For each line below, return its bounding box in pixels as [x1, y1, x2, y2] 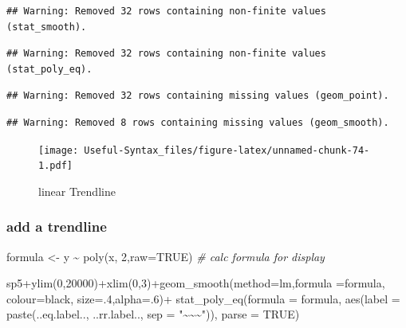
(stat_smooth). [6, 21, 87, 33]
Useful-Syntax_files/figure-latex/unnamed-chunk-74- [84, 144, 370, 156]
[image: [38, 144, 79, 156]
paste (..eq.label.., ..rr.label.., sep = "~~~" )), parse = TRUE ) [6, 306, 300, 322]
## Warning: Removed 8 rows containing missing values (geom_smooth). [6, 116, 389, 128]
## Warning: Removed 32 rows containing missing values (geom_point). [6, 90, 389, 102]
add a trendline [6, 217, 107, 236]
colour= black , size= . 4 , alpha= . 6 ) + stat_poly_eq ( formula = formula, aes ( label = [6, 290, 400, 307]
